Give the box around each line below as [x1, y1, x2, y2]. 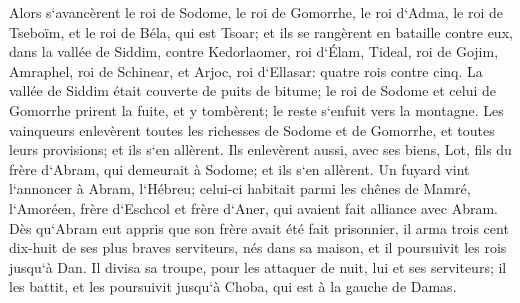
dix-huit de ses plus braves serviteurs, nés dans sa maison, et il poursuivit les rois [9, 237, 507, 258]
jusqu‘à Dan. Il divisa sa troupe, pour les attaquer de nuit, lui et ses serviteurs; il [9, 256, 507, 277]
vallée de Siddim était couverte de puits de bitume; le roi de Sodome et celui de [9, 80, 497, 101]
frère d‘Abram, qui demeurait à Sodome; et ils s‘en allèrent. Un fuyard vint [9, 158, 470, 179]
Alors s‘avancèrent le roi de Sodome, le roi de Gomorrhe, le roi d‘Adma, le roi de [9, 2, 504, 22]
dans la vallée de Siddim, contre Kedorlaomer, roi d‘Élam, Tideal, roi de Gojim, [9, 41, 499, 62]
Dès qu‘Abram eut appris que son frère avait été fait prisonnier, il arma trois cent [9, 217, 509, 238]
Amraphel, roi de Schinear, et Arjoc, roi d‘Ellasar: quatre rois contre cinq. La [9, 60, 483, 81]
